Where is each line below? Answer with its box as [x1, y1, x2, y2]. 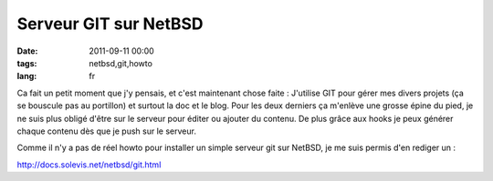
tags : [16, 57, 37, 68]
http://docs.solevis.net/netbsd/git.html [16, 159, 162, 170]
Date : [16, 45, 38, 56]
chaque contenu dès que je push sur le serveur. [16, 126, 196, 136]
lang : [16, 71, 37, 82]
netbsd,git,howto [89, 57, 152, 68]
